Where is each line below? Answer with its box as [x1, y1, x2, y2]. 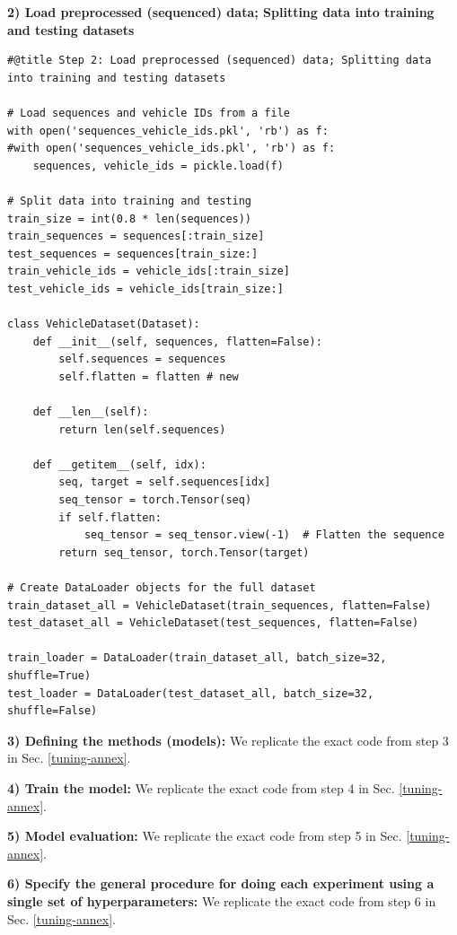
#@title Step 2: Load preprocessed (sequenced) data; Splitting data [7, 54, 432, 67]
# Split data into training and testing [7, 194, 252, 207]
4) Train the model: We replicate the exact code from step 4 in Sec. [7, 778, 395, 797]
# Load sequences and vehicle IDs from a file [7, 106, 290, 119]
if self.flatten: [58, 511, 162, 524]
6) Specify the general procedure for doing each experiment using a [7, 874, 435, 893]
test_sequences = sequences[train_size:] [7, 247, 259, 260]
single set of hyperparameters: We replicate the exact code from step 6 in [7, 891, 436, 910]
